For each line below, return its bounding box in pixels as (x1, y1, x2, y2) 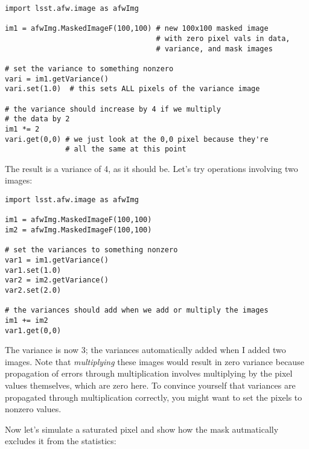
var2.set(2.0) (5, 285, 62, 295)
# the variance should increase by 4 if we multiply (5, 104, 221, 113)
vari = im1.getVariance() (5, 74, 109, 83)
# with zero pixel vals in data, (156, 34, 290, 43)
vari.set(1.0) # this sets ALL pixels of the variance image (5, 84, 260, 94)
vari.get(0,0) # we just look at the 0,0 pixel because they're (5, 135, 269, 144)
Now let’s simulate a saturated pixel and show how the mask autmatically (5, 422, 279, 435)
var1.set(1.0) (5, 266, 62, 275)
